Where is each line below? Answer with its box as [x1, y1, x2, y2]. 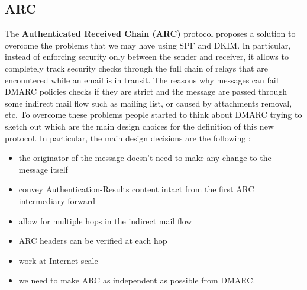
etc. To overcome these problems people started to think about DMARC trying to [5, 108, 302, 121]
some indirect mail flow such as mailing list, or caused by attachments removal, [5, 96, 292, 109]
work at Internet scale [18, 254, 98, 266]
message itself [18, 163, 68, 175]
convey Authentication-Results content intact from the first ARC [18, 183, 254, 195]
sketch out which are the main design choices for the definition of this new [5, 120, 274, 132]
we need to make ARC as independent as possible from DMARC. [18, 274, 256, 286]
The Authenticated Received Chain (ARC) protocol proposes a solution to [5, 27, 296, 40]
